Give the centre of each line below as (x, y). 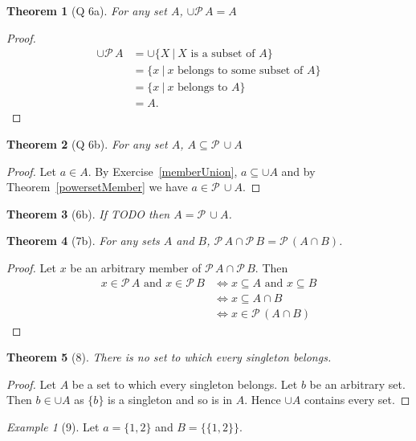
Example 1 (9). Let (53, 426)
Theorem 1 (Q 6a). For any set (87, 10)
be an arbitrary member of (136, 267)
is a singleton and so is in (170, 400)
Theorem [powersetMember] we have (97, 187)
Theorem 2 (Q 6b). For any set (87, 143)
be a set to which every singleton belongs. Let (185, 384)
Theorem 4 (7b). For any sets (83, 241)
